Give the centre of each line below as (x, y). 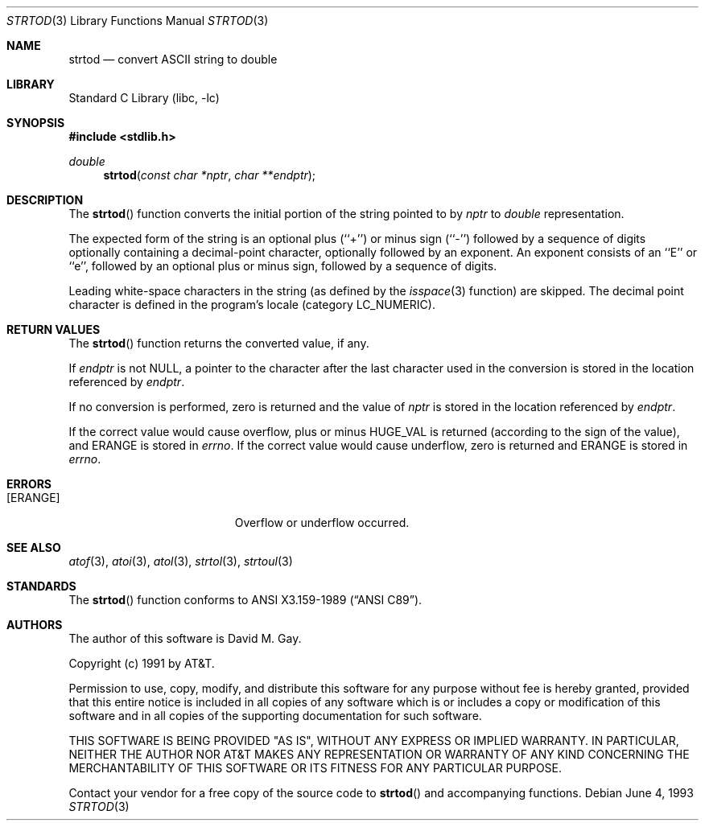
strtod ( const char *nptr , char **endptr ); (210, 175)
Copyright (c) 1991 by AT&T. (142, 663)
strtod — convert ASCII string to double (173, 59)
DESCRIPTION (45, 200)
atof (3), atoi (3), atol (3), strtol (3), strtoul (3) (181, 561)
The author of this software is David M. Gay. (185, 638)
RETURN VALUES (54, 329)
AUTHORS (35, 625)
